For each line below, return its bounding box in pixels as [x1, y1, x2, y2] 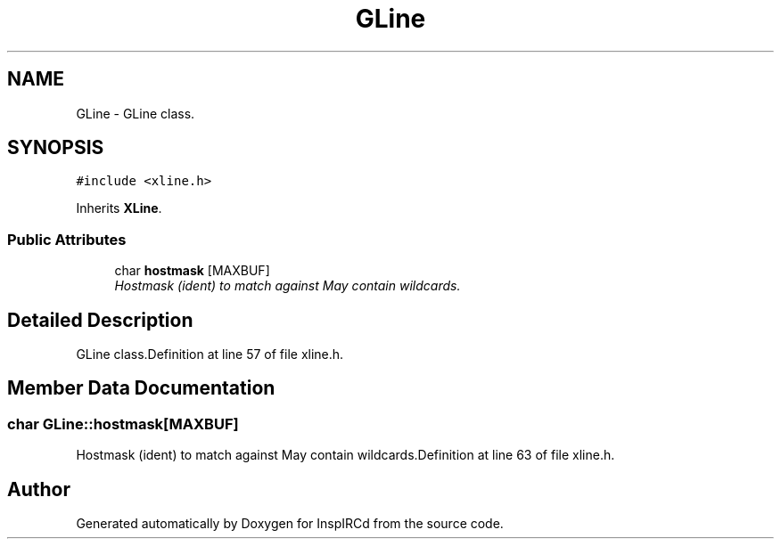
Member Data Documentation [7, 377, 275, 400]
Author [7, 477, 70, 501]
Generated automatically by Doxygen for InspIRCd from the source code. [76, 516, 504, 532]
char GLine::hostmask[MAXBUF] [7, 414, 239, 433]
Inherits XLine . [76, 200, 162, 216]
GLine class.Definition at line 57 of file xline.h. [76, 346, 344, 363]
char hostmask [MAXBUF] [114, 263, 270, 279]
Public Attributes [7, 230, 127, 249]
